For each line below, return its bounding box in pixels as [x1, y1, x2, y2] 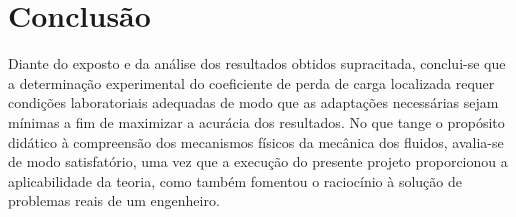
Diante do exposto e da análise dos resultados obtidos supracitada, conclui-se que [8, 53, 506, 74]
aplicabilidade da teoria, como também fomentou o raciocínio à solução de [8, 170, 462, 191]
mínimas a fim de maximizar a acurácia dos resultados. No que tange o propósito [8, 111, 505, 132]
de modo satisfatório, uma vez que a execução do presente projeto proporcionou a [8, 151, 508, 172]
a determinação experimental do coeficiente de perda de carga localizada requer [8, 72, 495, 93]
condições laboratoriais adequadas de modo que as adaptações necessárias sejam [8, 92, 499, 113]
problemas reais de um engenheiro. [8, 190, 220, 211]
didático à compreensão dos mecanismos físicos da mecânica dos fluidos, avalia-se [8, 131, 504, 152]
